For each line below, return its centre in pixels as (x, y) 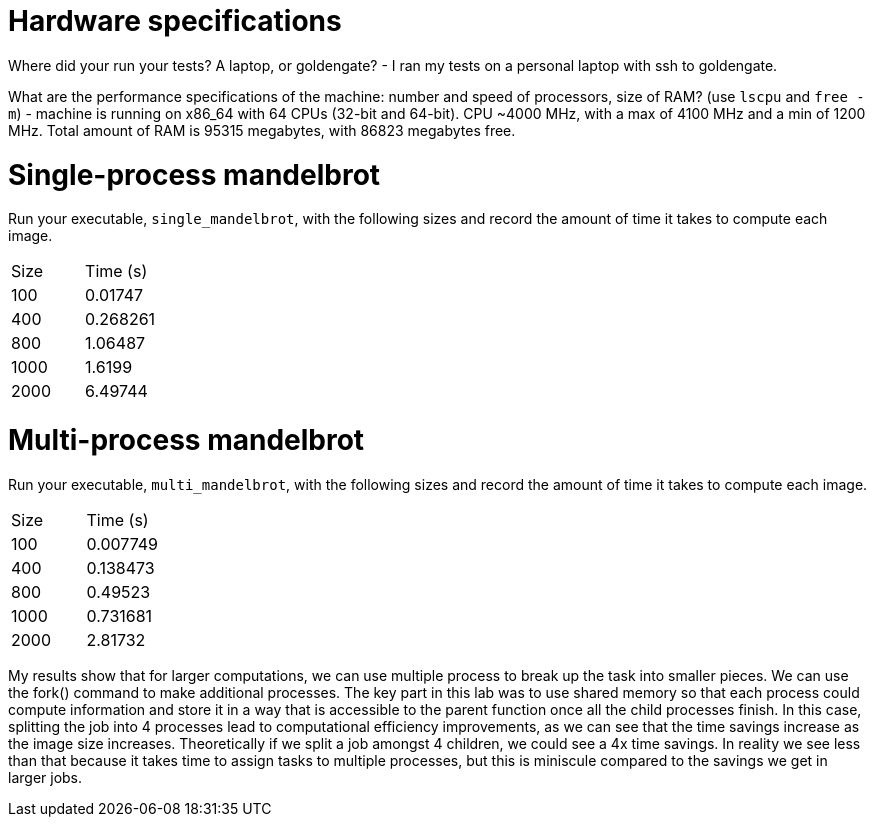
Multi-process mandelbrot (186, 440)
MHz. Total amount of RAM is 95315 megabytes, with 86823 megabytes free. (262, 130)
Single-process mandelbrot (194, 174)
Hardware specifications (175, 21)
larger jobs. (45, 777)
